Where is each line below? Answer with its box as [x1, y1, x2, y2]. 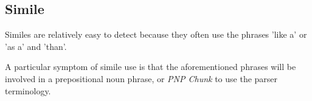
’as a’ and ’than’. [5, 40, 67, 52]
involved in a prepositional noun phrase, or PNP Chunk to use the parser [5, 72, 278, 85]
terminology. [5, 84, 51, 97]
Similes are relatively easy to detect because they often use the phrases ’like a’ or [5, 28, 307, 41]
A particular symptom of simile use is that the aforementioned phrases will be [5, 60, 296, 73]
